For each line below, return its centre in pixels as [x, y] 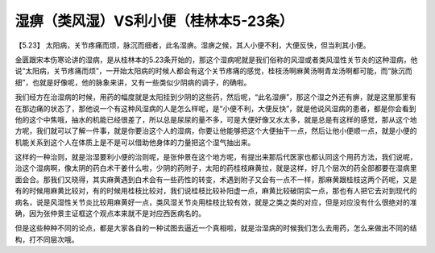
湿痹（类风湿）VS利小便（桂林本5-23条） [154, 21]
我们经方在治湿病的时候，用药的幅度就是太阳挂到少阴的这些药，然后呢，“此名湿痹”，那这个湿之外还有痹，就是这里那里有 [215, 97]
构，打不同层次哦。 [47, 239]
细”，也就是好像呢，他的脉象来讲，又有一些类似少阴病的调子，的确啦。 [133, 82]
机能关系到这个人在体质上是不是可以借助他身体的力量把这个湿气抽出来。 [135, 142]
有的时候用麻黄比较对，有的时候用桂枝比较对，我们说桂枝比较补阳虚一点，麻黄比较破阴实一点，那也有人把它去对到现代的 [216, 191]
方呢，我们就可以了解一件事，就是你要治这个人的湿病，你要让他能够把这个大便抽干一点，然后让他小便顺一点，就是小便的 [216, 131]
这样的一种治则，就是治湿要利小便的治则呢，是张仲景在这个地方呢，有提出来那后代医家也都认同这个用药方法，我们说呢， [216, 157]
